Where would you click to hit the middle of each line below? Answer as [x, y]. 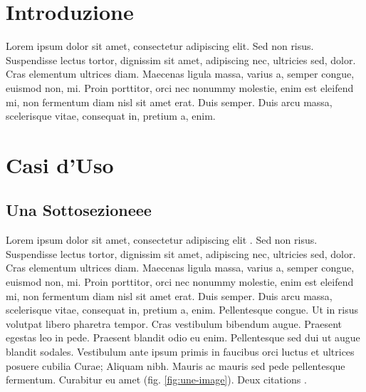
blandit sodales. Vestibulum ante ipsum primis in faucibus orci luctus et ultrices [180, 352]
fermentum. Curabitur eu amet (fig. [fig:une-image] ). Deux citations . [156, 380]
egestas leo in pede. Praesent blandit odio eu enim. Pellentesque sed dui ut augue [183, 337]
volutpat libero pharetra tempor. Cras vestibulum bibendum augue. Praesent [174, 323]
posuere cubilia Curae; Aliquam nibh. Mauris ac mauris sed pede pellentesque [176, 365]
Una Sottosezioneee [79, 210]
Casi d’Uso [60, 164]
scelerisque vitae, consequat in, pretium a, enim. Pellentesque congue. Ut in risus [182, 310]
